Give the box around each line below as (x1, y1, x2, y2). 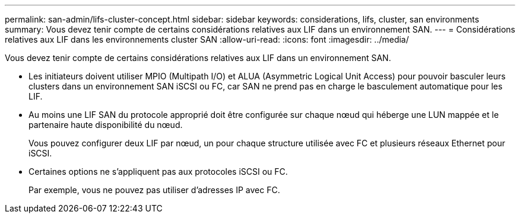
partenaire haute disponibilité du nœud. (28, 120, 183, 130)
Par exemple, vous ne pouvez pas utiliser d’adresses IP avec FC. (28, 185, 280, 195)
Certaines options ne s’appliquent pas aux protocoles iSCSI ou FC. (28, 166, 288, 177)
